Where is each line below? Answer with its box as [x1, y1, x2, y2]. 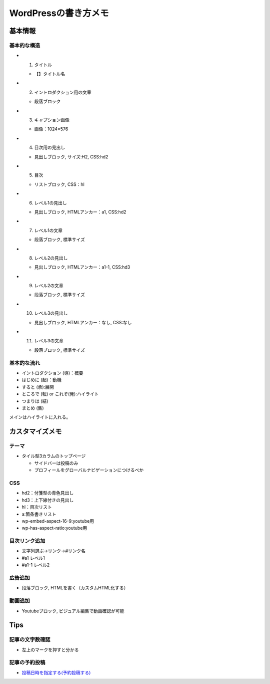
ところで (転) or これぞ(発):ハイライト [21, 391, 99, 397]
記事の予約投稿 [9, 659, 45, 666]
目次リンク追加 [9, 538, 45, 545]
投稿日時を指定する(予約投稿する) [21, 669, 91, 675]
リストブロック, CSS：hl [34, 181, 84, 187]
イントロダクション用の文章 [34, 89, 91, 95]
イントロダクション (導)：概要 [21, 370, 83, 376]
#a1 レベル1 [21, 555, 45, 561]
